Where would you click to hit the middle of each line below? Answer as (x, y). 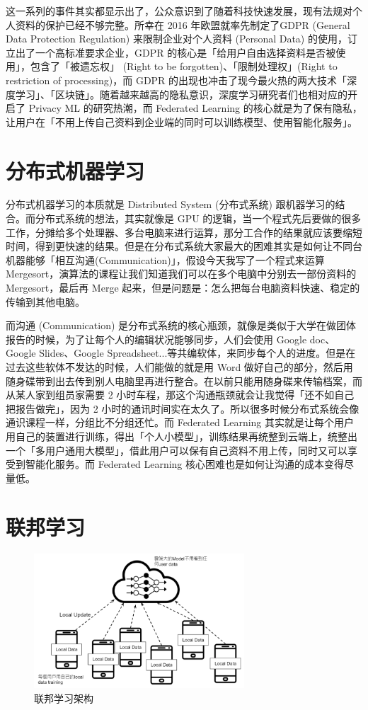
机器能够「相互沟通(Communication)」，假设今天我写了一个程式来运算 (165, 259)
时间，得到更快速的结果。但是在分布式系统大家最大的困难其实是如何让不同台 (184, 246)
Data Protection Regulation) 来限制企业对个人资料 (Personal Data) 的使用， (177, 39)
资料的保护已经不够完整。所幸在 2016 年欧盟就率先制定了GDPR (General (183, 24)
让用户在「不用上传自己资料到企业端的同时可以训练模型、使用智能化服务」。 (182, 121)
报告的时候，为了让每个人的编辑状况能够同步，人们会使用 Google (156, 339)
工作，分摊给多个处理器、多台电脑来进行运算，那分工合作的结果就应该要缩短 (184, 232)
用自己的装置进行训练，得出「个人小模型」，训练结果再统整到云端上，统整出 (182, 436)
